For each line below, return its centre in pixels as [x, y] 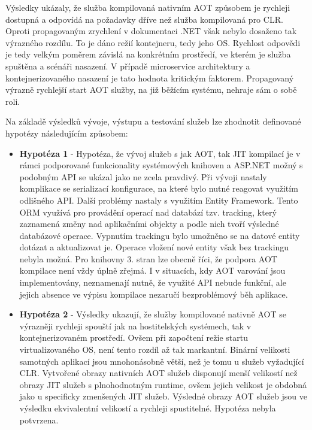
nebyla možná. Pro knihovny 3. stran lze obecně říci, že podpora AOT [148, 258]
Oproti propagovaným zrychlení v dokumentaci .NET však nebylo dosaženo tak [151, 31]
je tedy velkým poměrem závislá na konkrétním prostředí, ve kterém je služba [148, 54]
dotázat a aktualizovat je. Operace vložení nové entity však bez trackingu [154, 247]
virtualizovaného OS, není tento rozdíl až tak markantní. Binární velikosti [155, 349]
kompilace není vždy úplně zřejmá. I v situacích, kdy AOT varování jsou [152, 270]
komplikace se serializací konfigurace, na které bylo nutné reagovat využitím [159, 188]
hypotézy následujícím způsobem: [67, 133]
